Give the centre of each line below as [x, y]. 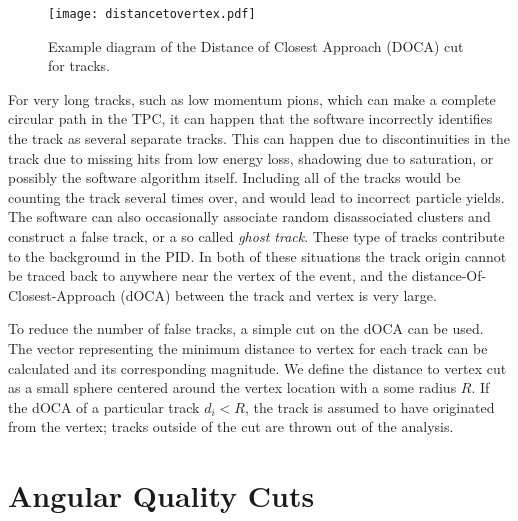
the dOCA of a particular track [104, 406]
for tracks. [79, 65]
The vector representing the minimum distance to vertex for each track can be [248, 347]
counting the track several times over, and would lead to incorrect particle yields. [256, 196]
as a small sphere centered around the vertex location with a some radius [232, 387]
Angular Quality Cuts [161, 495]
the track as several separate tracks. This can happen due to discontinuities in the [259, 138]
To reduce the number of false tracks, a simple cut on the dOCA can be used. [246, 328]
